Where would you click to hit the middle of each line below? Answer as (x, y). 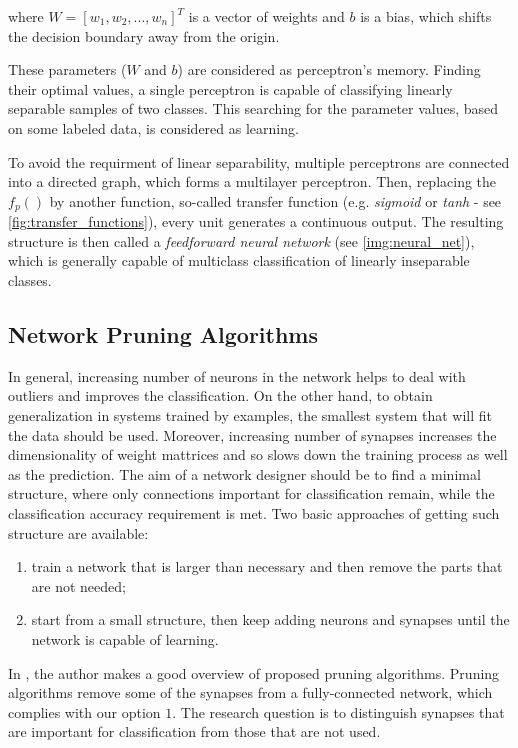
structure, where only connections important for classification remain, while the (251, 493)
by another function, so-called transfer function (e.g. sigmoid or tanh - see (275, 200)
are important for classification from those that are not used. (194, 731)
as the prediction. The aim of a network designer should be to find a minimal (244, 473)
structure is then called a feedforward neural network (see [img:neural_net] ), (241, 240)
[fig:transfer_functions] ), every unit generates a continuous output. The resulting (256, 221)
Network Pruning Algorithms (163, 333)
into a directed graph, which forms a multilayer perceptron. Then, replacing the (252, 181)
